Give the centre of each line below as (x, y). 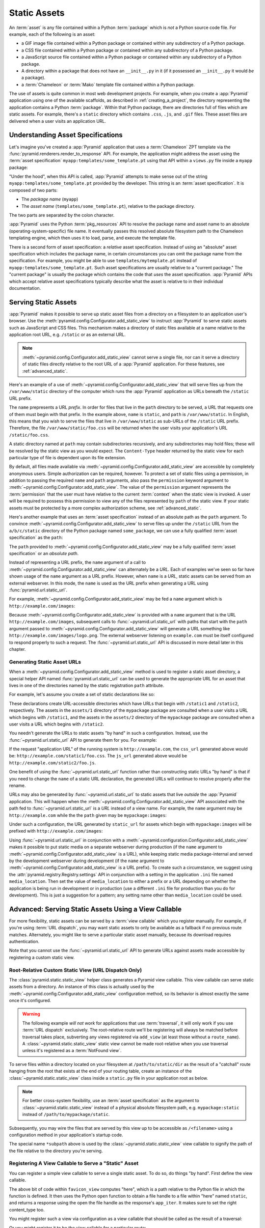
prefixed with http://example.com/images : (56, 831)
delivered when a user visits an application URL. (58, 121)
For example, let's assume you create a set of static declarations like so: (82, 695)
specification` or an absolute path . (44, 553)
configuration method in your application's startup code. (66, 1135)
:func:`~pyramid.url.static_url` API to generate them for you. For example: (83, 740)
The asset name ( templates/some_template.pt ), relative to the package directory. (108, 206)
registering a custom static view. (42, 957)
